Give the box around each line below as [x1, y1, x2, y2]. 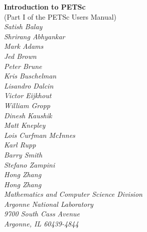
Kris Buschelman [4, 70, 57, 81]
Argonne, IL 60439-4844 [4, 218, 79, 229]
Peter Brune [4, 60, 42, 71]
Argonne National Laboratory [4, 198, 93, 209]
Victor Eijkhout [4, 90, 52, 101]
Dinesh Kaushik [4, 110, 52, 120]
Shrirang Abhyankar [4, 31, 65, 41]
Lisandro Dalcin [4, 80, 54, 91]
